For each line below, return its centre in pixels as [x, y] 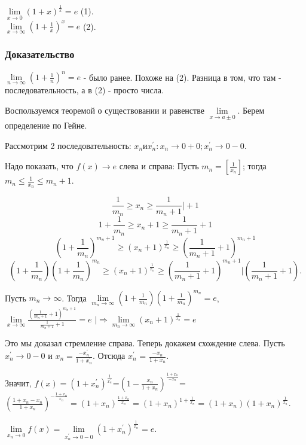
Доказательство [40, 54]
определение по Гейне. [46, 125]
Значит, [18, 382]
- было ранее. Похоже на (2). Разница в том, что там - [182, 77]
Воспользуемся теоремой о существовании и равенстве [105, 110]
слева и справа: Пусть [159, 166]
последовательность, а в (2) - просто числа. [84, 90]
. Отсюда [109, 355]
